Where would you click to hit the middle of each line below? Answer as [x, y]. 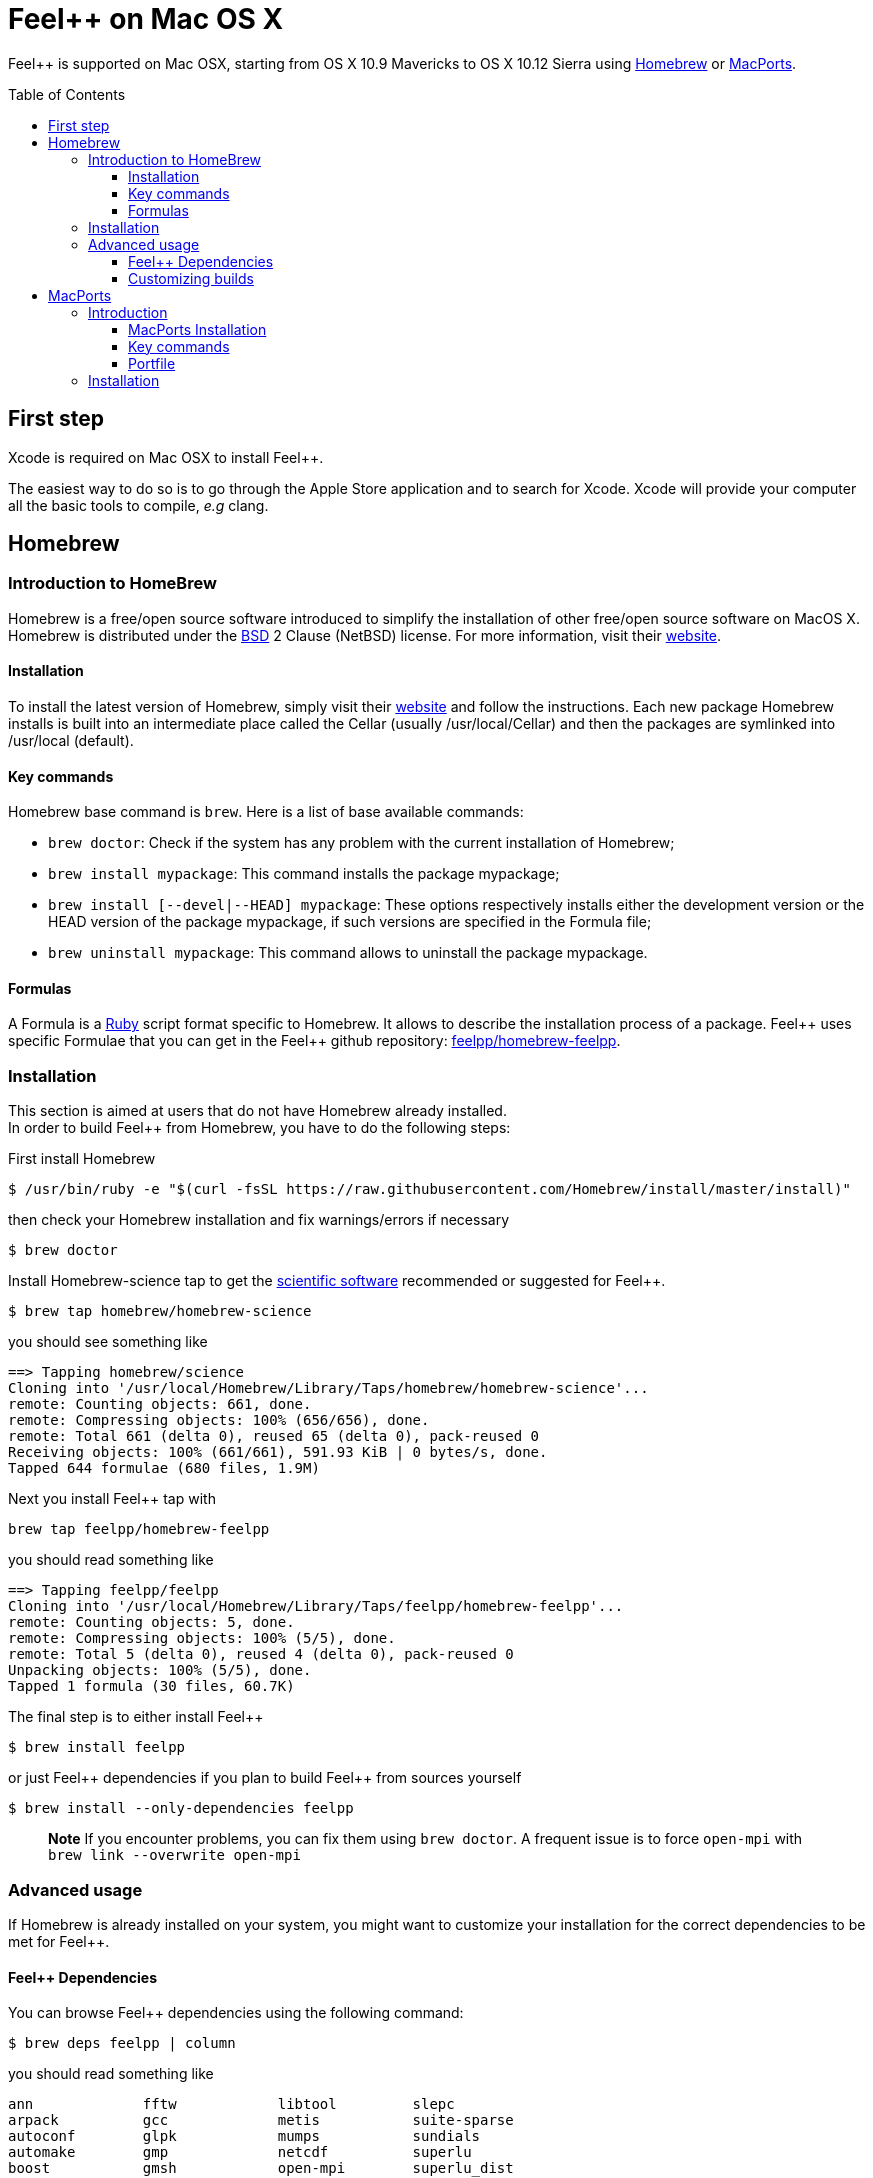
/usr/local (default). [71, 741]
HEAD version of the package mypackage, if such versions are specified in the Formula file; [350, 922]
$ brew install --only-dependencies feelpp [181, 1808]
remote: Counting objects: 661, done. [160, 1404]
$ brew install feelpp [97, 1747]
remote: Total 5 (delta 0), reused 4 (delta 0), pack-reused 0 [261, 1654]
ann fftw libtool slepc [231, 2104]
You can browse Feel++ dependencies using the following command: [236, 2013]
